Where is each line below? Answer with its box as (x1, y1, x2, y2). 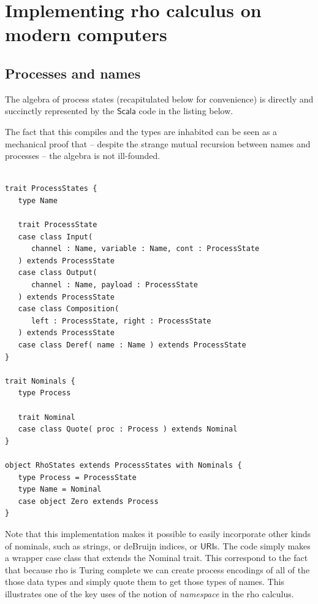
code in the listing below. (138, 104, 233, 117)
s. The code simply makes (214, 539, 311, 552)
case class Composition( (18, 304, 119, 314)
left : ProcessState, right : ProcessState (31, 316, 211, 325)
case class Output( (18, 268, 97, 277)
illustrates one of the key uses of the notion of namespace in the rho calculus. (5, 587, 294, 600)
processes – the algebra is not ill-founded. (5, 149, 161, 162)
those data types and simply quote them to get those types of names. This (5, 575, 284, 588)
